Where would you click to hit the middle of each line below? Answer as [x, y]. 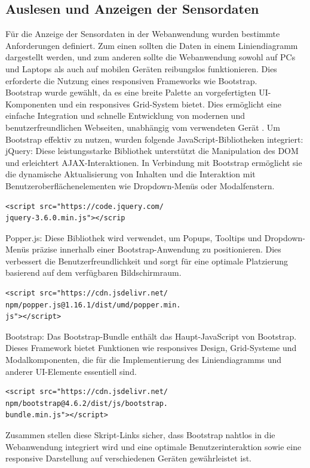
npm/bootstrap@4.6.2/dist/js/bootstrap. [87, 403]
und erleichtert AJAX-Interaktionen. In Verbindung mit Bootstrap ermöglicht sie [154, 162]
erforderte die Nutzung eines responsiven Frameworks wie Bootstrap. [131, 80]
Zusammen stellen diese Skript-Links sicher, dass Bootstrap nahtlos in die [140, 435]
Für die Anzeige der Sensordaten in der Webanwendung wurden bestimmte [143, 34]
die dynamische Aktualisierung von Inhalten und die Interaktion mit [131, 174]
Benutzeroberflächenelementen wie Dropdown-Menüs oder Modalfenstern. [140, 185]
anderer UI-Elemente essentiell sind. [71, 371]
